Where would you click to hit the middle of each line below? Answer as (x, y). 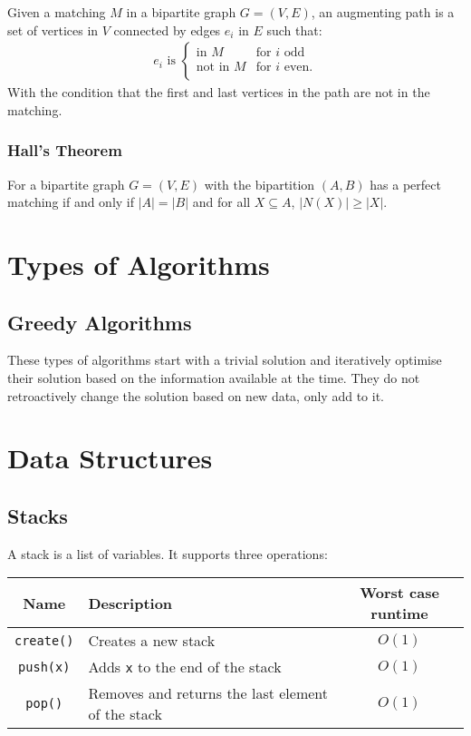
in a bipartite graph (181, 12)
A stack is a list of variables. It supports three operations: (168, 553)
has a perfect (405, 184)
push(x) (44, 667)
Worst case (399, 593)
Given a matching (57, 12)
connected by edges (167, 29)
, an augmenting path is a (383, 12)
